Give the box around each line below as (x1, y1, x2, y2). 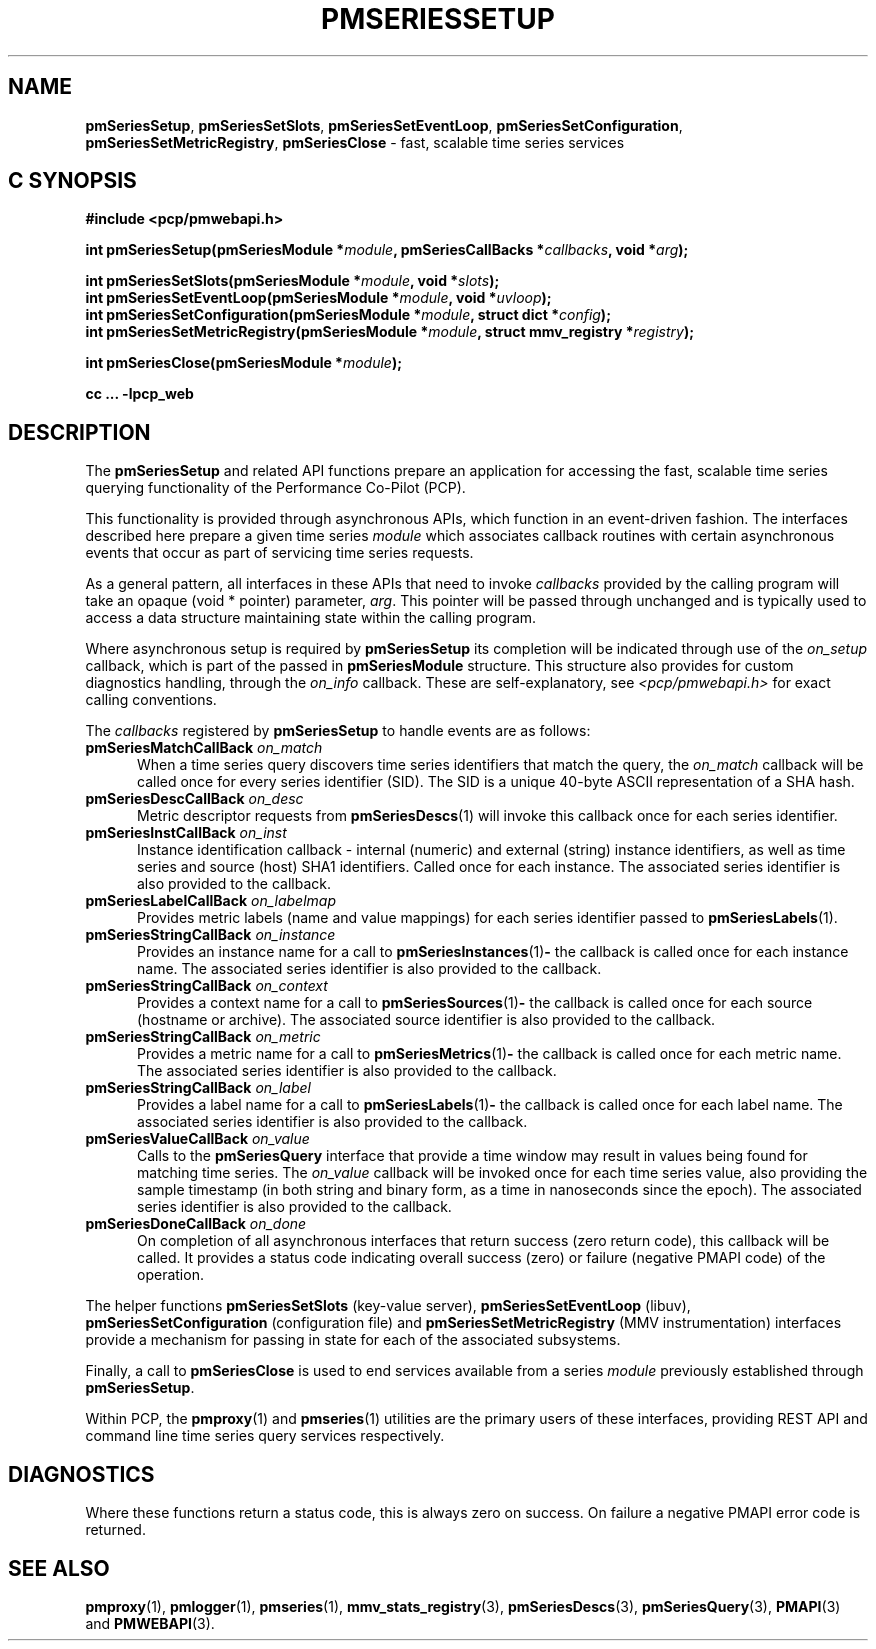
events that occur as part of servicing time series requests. (85, 544, 474, 562)
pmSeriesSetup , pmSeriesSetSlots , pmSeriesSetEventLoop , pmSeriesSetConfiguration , (85, 116, 683, 134)
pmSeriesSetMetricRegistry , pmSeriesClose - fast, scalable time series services (85, 133, 625, 151)
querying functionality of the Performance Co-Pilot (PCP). (85, 479, 466, 497)
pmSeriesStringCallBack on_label (85, 1079, 311, 1097)
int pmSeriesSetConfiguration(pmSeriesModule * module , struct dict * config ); (85, 306, 611, 324)
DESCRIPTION (8, 419, 151, 445)
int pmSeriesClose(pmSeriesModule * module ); (85, 354, 402, 372)
